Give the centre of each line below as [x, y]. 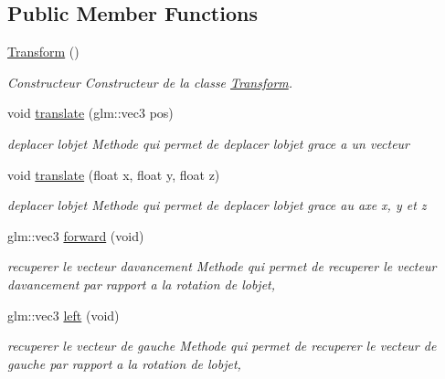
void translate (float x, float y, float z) [114, 174]
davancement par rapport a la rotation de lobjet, [142, 284]
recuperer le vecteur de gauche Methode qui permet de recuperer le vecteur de [222, 346]
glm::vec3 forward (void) [76, 235]
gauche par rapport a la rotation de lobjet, [124, 363]
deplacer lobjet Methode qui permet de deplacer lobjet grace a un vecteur [209, 143]
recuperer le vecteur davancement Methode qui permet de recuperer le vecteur [222, 266]
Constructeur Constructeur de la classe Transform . [150, 82]
